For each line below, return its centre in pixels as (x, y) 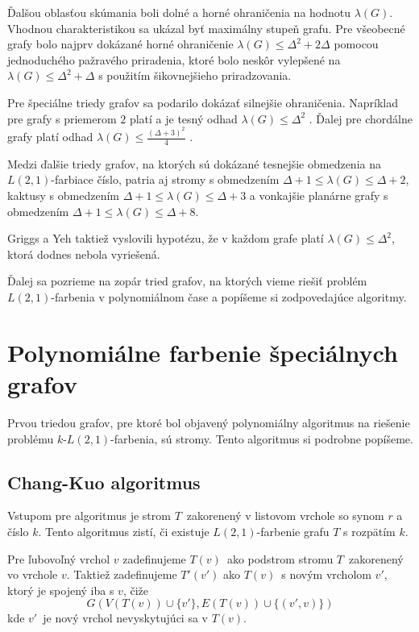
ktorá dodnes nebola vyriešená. (84, 254)
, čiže (135, 590)
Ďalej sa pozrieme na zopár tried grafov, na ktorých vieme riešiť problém (187, 281)
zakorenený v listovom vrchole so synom (285, 516)
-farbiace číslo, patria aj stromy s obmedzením (165, 179)
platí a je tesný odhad (183, 118)
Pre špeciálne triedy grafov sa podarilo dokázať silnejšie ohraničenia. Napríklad (203, 102)
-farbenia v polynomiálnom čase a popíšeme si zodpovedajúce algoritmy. (229, 297)
